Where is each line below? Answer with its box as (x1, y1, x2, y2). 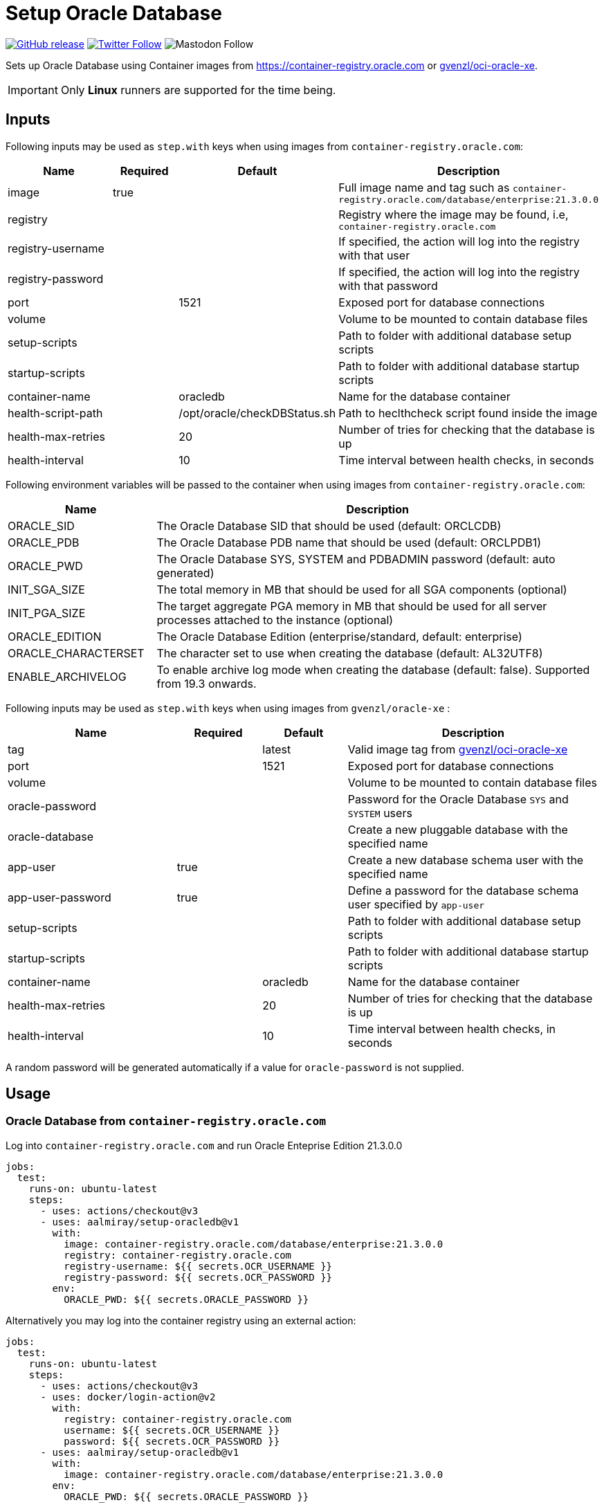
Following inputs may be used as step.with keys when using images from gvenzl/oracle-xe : (6, 702, 450, 714)
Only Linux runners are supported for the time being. (60, 82, 336, 97)
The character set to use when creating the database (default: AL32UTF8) (156, 646, 543, 660)
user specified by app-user (347, 897, 485, 911)
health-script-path (8, 405, 103, 420)
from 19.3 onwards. (156, 676, 257, 691)
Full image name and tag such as (338, 180, 510, 194)
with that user (338, 248, 410, 262)
